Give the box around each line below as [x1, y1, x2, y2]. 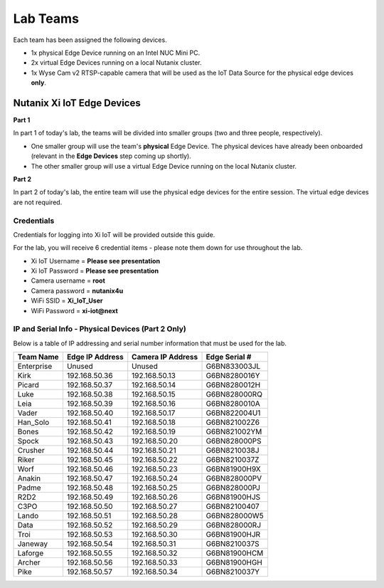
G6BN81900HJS [206, 492, 261, 502]
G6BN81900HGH [206, 557, 263, 567]
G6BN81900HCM [206, 548, 264, 558]
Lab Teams [13, 11, 80, 26]
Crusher [17, 446, 46, 456]
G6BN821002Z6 [206, 417, 260, 427]
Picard [17, 380, 39, 390]
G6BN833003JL [206, 362, 261, 372]
